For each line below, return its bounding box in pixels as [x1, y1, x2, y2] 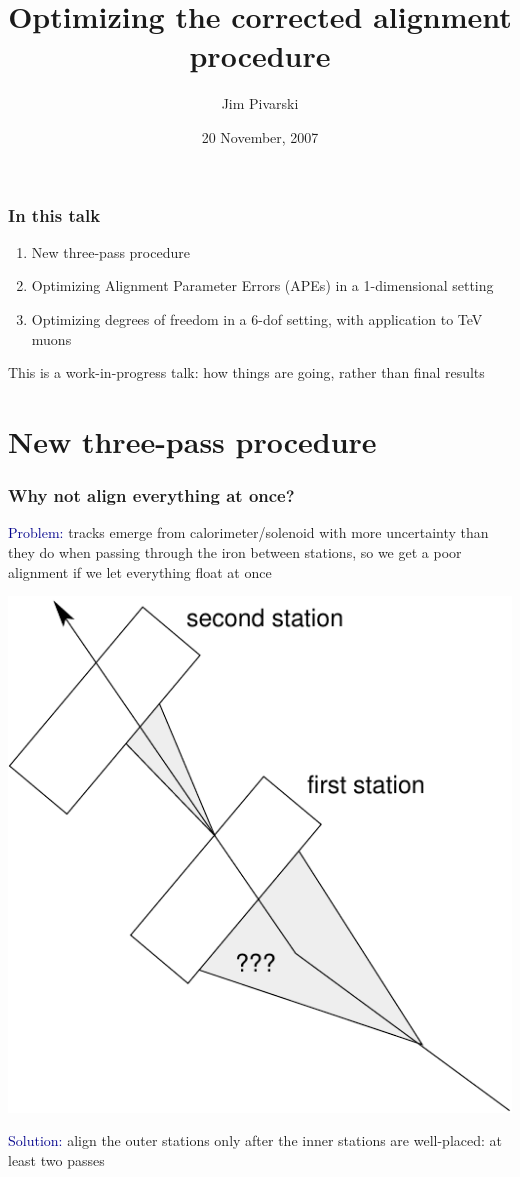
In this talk [8, 202, 101, 227]
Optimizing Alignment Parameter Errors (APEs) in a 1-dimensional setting [31, 275, 494, 296]
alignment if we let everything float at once [8, 561, 272, 582]
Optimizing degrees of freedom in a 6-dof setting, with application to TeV [31, 308, 483, 329]
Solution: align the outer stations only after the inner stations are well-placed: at [8, 1130, 502, 1151]
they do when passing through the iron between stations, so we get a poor [8, 541, 462, 562]
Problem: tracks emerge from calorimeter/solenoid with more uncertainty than [8, 522, 489, 543]
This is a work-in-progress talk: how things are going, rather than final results [8, 362, 485, 383]
